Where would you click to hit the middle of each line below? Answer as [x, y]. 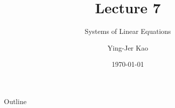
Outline [15, 101]
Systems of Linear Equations [128, 31]
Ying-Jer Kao [128, 47]
